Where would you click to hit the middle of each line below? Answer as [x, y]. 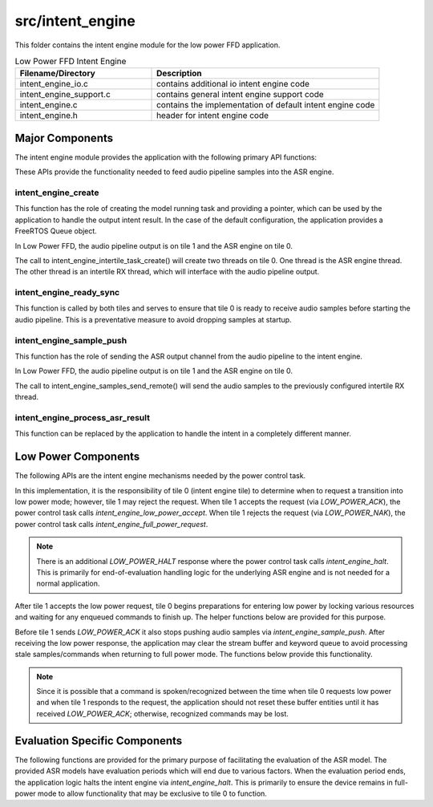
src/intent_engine [75, 21]
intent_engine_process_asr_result [82, 417]
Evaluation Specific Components [99, 741]
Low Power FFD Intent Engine [71, 62]
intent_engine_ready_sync [67, 293]
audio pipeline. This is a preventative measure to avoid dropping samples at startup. [153, 319]
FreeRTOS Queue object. [56, 231]
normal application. [68, 584]
